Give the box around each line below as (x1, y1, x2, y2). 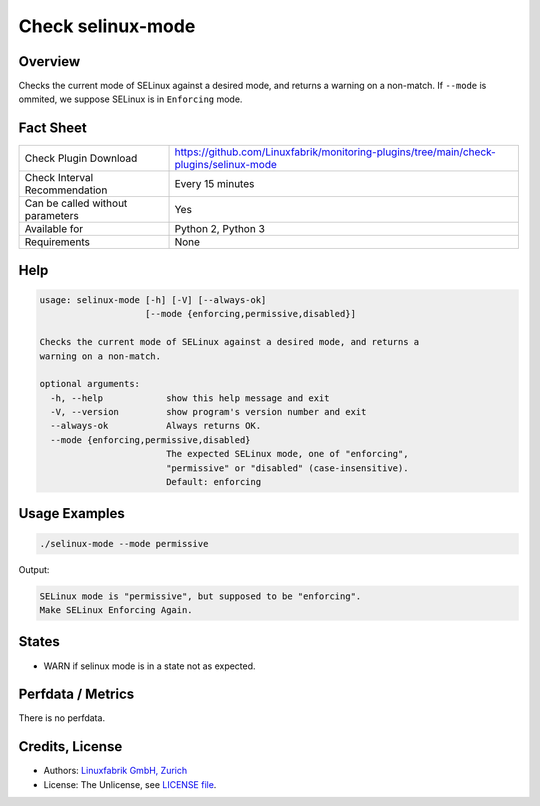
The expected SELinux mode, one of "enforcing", (165, 448, 409, 460)
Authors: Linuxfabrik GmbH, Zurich (43, 765, 188, 777)
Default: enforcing (165, 476, 262, 488)
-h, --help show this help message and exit (50, 392, 330, 404)
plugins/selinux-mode (174, 158, 277, 172)
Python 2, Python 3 (174, 222, 265, 236)
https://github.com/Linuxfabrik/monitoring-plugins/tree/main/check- (174, 145, 497, 159)
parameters (24, 209, 79, 223)
